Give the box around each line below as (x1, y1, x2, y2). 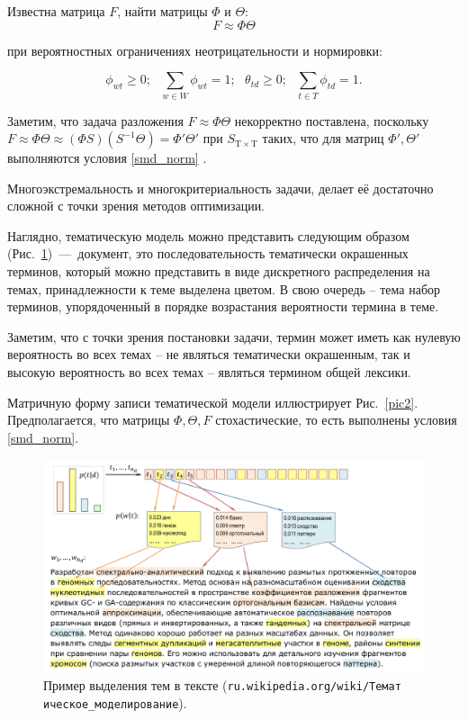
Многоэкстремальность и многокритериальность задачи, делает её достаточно (7, 178, 434, 197)
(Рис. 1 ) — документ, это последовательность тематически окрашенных (7, 244, 409, 263)
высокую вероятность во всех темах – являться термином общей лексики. (7, 363, 411, 382)
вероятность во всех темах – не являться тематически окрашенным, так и (7, 345, 410, 364)
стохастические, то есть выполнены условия (215, 410, 457, 429)
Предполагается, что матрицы (7, 410, 170, 429)
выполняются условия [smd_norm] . (7, 148, 207, 167)
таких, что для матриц (262, 129, 384, 148)
